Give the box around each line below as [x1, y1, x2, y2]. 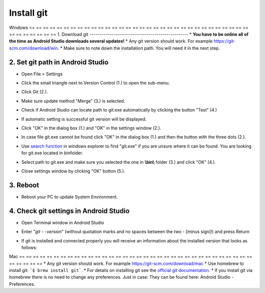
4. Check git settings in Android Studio [9, 206, 130, 215]
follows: [21, 244, 37, 250]
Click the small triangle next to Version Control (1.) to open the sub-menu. [21, 80, 170, 86]
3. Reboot [9, 181, 39, 189]
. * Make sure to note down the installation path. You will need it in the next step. [57, 45, 220, 51]
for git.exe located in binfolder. [21, 150, 83, 156]
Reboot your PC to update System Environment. [21, 194, 118, 200]
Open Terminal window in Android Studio [21, 219, 105, 226]
